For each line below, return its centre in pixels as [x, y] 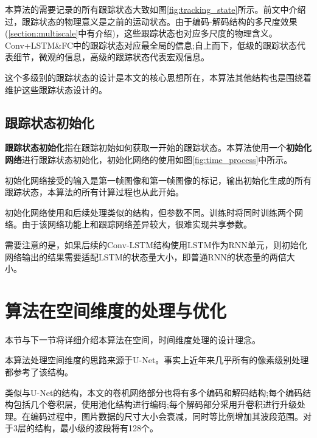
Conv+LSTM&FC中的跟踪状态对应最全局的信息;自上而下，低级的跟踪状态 [151, 45]
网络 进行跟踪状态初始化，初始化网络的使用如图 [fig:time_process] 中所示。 [149, 159]
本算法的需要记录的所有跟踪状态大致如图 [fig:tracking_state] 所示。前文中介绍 [155, 9]
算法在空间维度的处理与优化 [116, 310]
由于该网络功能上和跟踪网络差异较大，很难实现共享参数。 [137, 224]
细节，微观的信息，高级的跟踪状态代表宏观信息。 [111, 57]
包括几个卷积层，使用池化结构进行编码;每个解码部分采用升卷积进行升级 [155, 404]
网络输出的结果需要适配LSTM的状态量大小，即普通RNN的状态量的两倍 [146, 256]
